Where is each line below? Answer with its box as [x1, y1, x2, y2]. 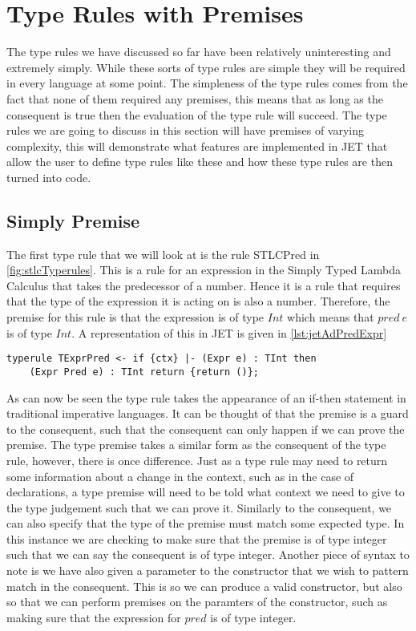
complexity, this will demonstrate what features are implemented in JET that [6, 137, 388, 154]
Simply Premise [6, 208, 140, 233]
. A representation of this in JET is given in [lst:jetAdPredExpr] [71, 324, 387, 341]
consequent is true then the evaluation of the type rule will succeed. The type [6, 106, 387, 123]
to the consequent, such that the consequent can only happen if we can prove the [6, 420, 405, 437]
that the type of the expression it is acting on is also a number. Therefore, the [6, 293, 390, 309]
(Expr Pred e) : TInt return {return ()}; [29, 366, 259, 378]
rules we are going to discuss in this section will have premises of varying [6, 122, 364, 139]
